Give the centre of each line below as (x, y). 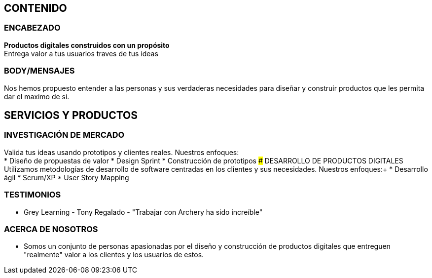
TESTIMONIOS (33, 195)
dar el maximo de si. (37, 96)
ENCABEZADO (32, 28)
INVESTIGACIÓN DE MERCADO (64, 135)
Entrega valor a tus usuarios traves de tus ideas (81, 53)
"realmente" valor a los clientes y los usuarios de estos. (114, 255)
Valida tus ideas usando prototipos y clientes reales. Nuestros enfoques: (122, 152)
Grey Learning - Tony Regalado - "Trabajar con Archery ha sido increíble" (143, 212)
